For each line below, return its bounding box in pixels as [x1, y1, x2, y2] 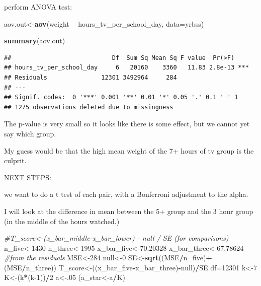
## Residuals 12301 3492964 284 [4, 74, 177, 81]
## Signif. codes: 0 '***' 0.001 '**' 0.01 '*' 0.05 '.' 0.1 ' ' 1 [4, 94, 238, 101]
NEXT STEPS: [4, 172, 51, 182]
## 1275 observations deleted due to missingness [4, 103, 173, 111]
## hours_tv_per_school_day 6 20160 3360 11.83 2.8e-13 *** [4, 64, 249, 71]
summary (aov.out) [4, 35, 65, 46]
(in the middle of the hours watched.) [4, 216, 120, 226]
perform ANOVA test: [4, 2, 72, 12]
